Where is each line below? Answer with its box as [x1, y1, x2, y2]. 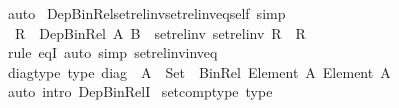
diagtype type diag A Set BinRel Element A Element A [7, 61, 391, 82]
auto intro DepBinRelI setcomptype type [7, 81, 273, 102]
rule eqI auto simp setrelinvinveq [7, 42, 218, 63]
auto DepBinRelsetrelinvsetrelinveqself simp [7, 3, 286, 23]
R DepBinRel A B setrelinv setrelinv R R [14, 22, 306, 43]
